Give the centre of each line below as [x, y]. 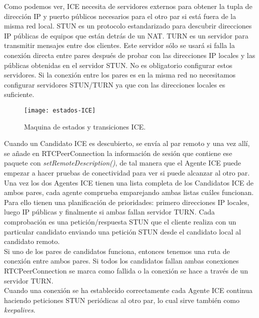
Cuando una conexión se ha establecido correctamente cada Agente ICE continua [128, 290]
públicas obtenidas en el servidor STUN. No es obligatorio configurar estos [118, 65]
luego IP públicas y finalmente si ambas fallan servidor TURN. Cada [109, 212]
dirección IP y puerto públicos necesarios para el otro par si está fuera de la [120, 16]
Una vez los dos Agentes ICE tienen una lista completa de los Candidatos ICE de [129, 182]
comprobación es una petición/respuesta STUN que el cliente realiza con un [120, 221]
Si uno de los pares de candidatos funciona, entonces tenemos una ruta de [117, 251]
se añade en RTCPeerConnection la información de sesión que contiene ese [118, 153]
